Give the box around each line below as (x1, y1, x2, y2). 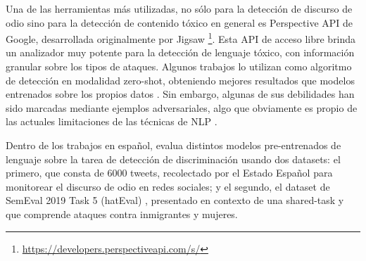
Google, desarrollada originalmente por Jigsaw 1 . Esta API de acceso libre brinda (6, 30, 356, 46)
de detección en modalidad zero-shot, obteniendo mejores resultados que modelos (6, 72, 355, 87)
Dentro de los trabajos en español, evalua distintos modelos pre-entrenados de (6, 138, 341, 152)
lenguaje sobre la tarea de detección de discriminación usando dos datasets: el (6, 151, 341, 166)
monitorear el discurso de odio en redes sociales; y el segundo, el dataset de (6, 179, 330, 193)
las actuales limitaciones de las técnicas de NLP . (6, 114, 217, 129)
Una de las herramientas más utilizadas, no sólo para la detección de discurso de (6, 1, 353, 15)
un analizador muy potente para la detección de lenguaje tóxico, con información (6, 45, 355, 60)
